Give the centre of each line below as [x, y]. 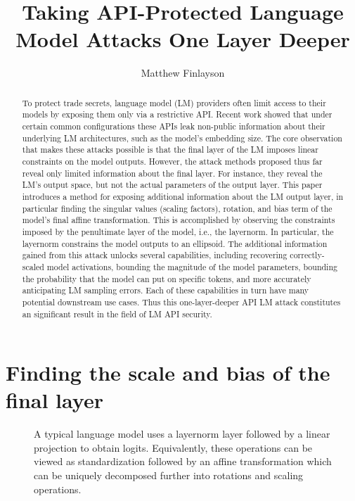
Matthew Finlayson [183, 73]
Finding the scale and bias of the [168, 373]
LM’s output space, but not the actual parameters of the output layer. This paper [172, 185]
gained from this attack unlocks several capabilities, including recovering [155, 255]
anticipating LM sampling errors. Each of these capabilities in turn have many [166, 290]
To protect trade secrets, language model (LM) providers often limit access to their [174, 102]
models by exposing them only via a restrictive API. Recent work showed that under [177, 114]
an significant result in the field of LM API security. [117, 313]
